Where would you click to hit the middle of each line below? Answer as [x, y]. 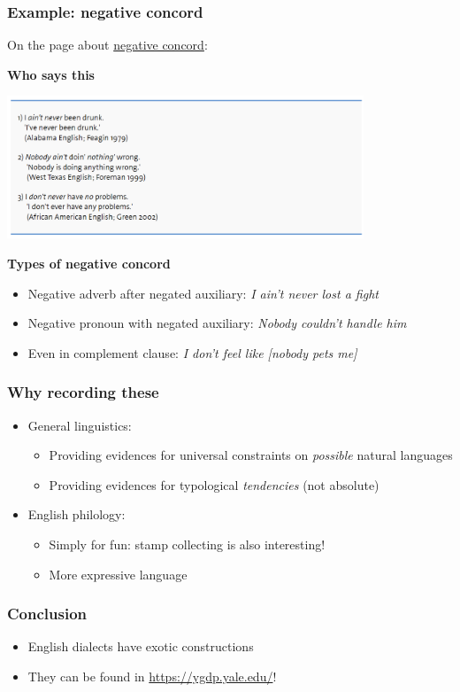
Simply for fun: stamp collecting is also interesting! [187, 544]
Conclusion [47, 614]
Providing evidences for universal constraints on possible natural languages [251, 455]
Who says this [51, 74]
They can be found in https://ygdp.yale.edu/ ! [152, 676]
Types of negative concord [89, 264]
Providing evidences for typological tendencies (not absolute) [214, 484]
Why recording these [83, 392]
